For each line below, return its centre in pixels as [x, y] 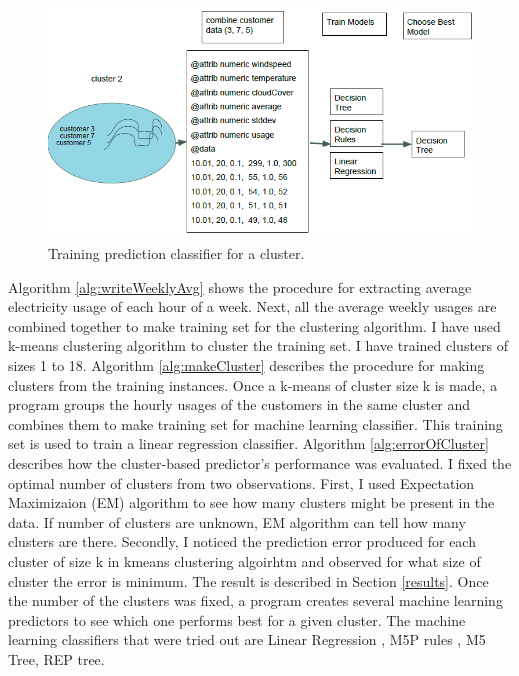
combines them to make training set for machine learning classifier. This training [255, 423]
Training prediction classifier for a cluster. [176, 253]
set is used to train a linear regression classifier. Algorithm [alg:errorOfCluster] [248, 443]
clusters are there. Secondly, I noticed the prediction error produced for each [242, 541]
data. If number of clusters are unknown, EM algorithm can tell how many [237, 521]
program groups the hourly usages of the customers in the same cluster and [239, 404]
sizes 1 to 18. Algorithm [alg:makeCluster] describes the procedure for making [246, 364]
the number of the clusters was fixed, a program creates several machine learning [255, 600]
